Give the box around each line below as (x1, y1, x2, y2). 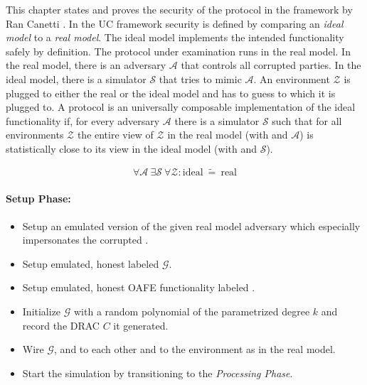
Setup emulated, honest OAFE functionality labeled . (22, 280, 255, 295)
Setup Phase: (6, 191, 71, 206)
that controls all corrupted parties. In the (181, 58, 361, 72)
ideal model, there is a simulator (6, 71, 147, 86)
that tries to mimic (159, 71, 242, 86)
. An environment (253, 71, 330, 86)
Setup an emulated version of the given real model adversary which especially (22, 218, 361, 233)
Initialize (22, 303, 61, 318)
